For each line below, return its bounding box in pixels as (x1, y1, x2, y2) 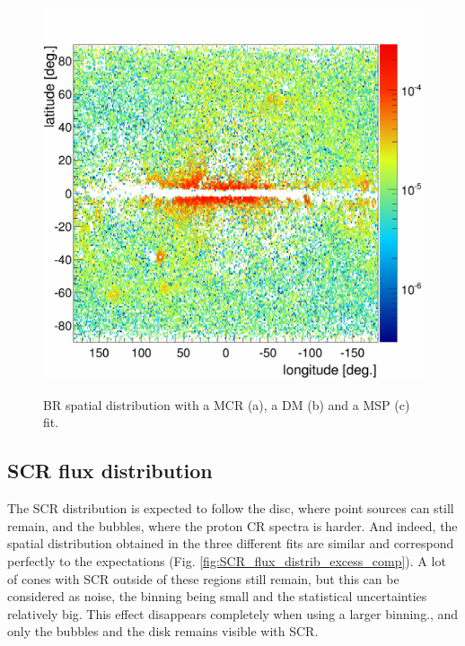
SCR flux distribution (7, 457, 213, 484)
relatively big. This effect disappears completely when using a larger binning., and (7, 604, 459, 623)
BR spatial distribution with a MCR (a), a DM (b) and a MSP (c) (43, 395, 410, 414)
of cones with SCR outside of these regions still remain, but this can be (7, 569, 399, 588)
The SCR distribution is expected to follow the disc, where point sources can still (7, 499, 454, 518)
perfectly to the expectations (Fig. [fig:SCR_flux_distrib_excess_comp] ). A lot (7, 552, 446, 571)
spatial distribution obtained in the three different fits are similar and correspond (7, 534, 454, 553)
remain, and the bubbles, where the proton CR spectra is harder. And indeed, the (7, 516, 458, 535)
